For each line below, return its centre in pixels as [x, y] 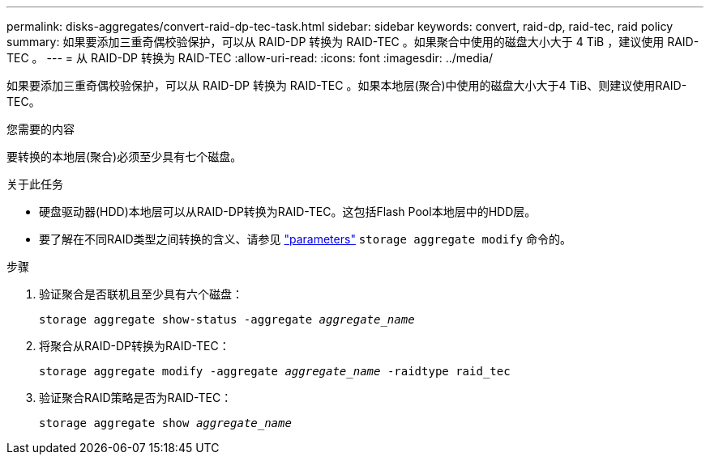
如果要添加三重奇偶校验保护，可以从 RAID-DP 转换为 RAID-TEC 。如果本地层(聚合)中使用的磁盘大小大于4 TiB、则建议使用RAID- [347, 85]
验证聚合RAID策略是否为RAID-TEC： [136, 398]
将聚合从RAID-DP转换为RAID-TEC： [135, 346]
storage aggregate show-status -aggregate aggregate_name [227, 319]
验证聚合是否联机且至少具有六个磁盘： [141, 294]
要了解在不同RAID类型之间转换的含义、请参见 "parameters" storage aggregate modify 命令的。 [306, 239]
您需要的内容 [41, 129]
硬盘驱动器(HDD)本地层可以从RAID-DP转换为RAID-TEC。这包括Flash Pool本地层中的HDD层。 [288, 211]
